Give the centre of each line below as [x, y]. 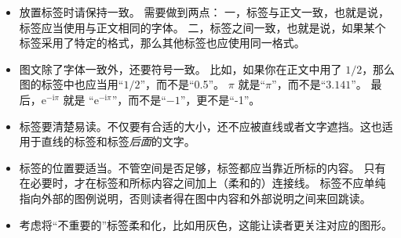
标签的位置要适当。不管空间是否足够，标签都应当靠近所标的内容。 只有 [202, 167]
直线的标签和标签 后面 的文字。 [118, 141]
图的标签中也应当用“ [71, 84]
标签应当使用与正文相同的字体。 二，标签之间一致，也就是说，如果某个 [202, 27]
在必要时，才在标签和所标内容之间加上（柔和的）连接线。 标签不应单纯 [202, 183]
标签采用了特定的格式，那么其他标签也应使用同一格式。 [162, 43]
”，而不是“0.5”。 [182, 84]
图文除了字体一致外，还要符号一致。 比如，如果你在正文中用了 [180, 69]
